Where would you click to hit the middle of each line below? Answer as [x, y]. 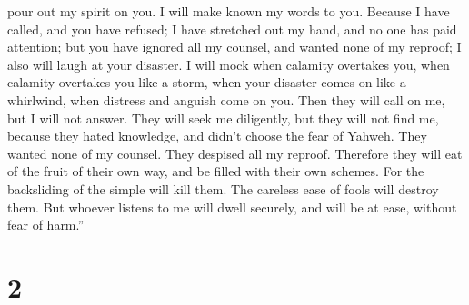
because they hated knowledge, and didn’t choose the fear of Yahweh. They [217, 136]
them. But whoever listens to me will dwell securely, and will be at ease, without [232, 207]
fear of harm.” [46, 225]
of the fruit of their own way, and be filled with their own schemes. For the [216, 171]
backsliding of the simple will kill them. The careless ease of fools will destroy [223, 188]
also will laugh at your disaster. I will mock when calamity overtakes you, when [229, 64]
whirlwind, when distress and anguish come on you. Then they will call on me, [226, 99]
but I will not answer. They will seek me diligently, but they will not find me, [223, 118]
